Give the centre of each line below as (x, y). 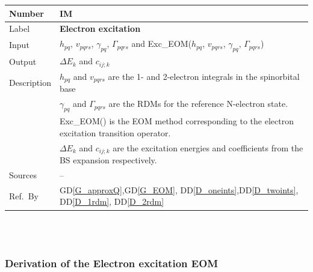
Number (26, 13)
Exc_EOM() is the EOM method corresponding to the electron (176, 121)
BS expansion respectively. (108, 160)
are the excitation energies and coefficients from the (208, 147)
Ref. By (24, 195)
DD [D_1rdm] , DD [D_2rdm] (112, 201)
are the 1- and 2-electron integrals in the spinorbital (204, 76)
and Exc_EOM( (162, 44)
